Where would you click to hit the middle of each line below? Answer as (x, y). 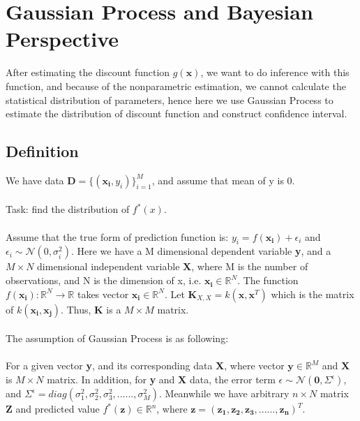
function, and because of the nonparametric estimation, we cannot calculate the (176, 86)
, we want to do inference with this (275, 72)
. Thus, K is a (91, 309)
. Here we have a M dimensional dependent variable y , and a (201, 251)
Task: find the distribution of (68, 209)
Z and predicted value (53, 409)
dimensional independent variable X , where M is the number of (173, 266)
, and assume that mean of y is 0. (223, 180)
